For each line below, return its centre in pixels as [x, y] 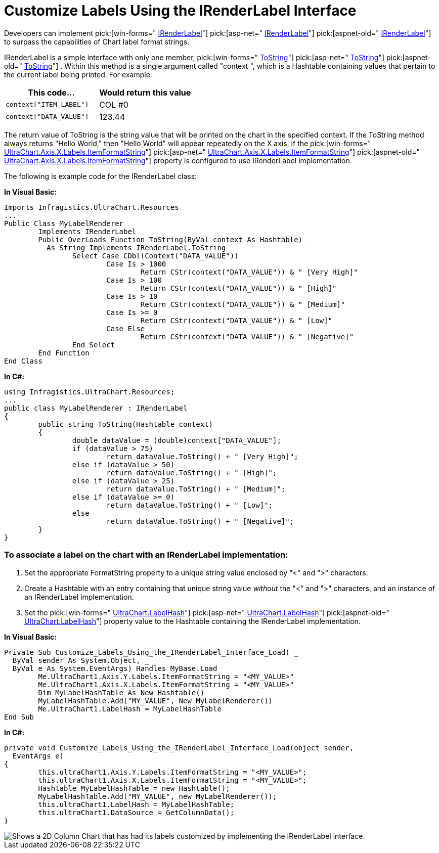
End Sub [19, 717]
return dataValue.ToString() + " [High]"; [192, 473]
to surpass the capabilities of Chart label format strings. [97, 41]
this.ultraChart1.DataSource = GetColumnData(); [136, 812]
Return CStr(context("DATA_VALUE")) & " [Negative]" [247, 336]
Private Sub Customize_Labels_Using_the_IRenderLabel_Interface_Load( [147, 652]
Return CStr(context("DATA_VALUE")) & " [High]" [238, 288]
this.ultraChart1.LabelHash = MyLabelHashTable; [136, 804]
